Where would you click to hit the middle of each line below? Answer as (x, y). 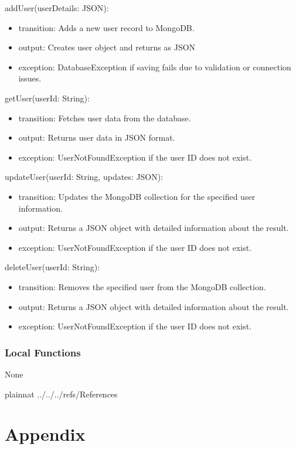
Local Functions (43, 352)
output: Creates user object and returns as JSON (107, 47)
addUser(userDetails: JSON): (57, 8)
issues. (30, 78)
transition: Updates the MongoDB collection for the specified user (137, 196)
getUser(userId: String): (47, 98)
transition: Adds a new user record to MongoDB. (106, 27)
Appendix (45, 434)
